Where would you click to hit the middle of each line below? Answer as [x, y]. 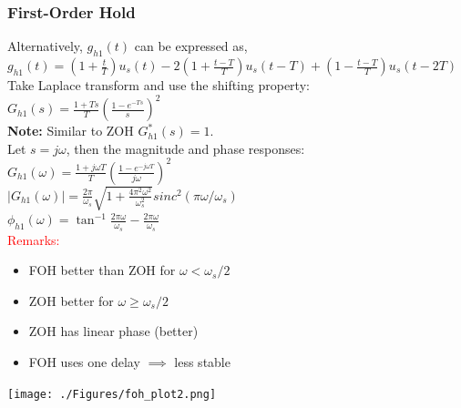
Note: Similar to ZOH [71, 131]
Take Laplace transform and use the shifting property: [159, 85]
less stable [202, 361]
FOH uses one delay [84, 361]
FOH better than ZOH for [102, 270]
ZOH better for [71, 300]
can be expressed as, [191, 46]
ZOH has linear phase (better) [113, 331]
